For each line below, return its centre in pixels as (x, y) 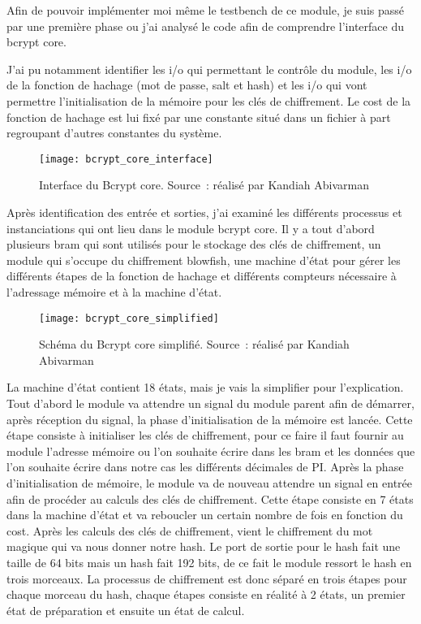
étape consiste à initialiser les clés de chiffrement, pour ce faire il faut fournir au (205, 435)
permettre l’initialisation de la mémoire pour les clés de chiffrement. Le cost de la (209, 100)
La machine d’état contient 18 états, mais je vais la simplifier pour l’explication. (205, 387)
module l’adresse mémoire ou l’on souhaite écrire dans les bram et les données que (211, 451)
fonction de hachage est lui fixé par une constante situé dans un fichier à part (199, 117)
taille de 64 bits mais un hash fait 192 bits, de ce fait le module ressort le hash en (209, 562)
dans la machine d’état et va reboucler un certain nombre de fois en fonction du (205, 515)
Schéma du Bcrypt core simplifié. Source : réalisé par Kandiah (194, 344)
